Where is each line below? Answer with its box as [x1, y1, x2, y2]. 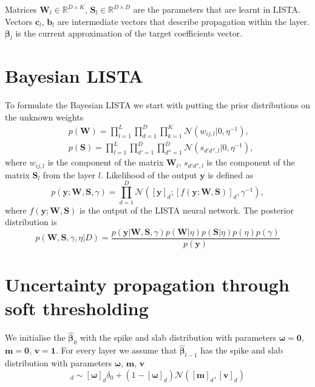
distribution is [5, 215, 57, 228]
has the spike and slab [200, 344, 283, 357]
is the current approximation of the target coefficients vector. [15, 27, 243, 40]
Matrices [5, 3, 37, 15]
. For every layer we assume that [55, 344, 177, 357]
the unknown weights [5, 110, 84, 123]
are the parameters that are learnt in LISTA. [133, 3, 300, 15]
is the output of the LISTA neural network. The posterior [80, 203, 294, 216]
